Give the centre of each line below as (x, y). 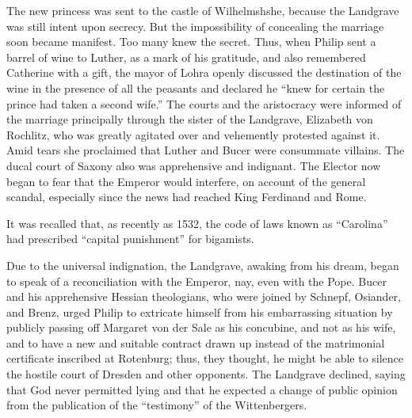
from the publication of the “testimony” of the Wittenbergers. (157, 405)
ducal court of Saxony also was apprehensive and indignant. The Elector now (194, 165)
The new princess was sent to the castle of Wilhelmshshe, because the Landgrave (203, 10)
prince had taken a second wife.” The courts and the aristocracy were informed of (204, 103)
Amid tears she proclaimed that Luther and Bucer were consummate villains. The (206, 150)
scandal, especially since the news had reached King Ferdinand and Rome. (187, 197)
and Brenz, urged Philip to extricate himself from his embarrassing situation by (200, 312)
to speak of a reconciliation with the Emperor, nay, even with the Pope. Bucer (196, 281)
